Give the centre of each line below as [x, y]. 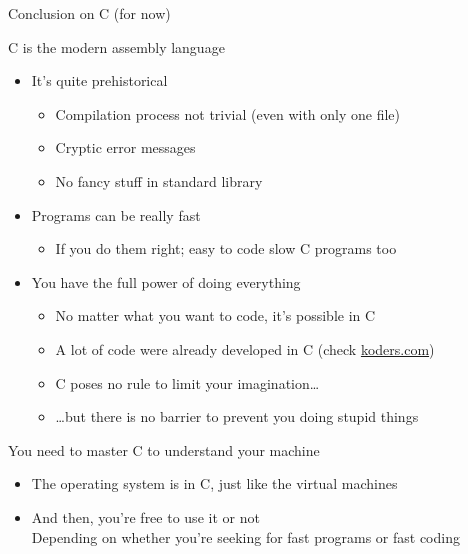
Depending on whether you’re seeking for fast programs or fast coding [245, 536]
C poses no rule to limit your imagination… [187, 382]
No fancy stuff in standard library [159, 180]
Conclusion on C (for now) [89, 13]
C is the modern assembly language [116, 46]
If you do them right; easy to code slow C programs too [226, 248]
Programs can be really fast [116, 214]
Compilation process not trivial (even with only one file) [228, 113]
